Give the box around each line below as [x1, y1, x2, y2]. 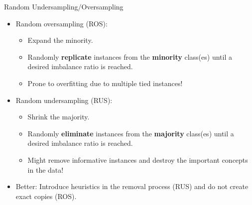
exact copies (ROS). [15, 191, 77, 201]
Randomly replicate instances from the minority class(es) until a [27, 51, 232, 62]
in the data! [27, 164, 64, 175]
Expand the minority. [27, 35, 93, 45]
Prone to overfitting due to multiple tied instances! [27, 78, 183, 88]
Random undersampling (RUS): [15, 95, 113, 105]
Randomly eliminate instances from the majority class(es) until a [27, 128, 234, 138]
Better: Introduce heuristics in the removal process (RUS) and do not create [15, 181, 249, 192]
